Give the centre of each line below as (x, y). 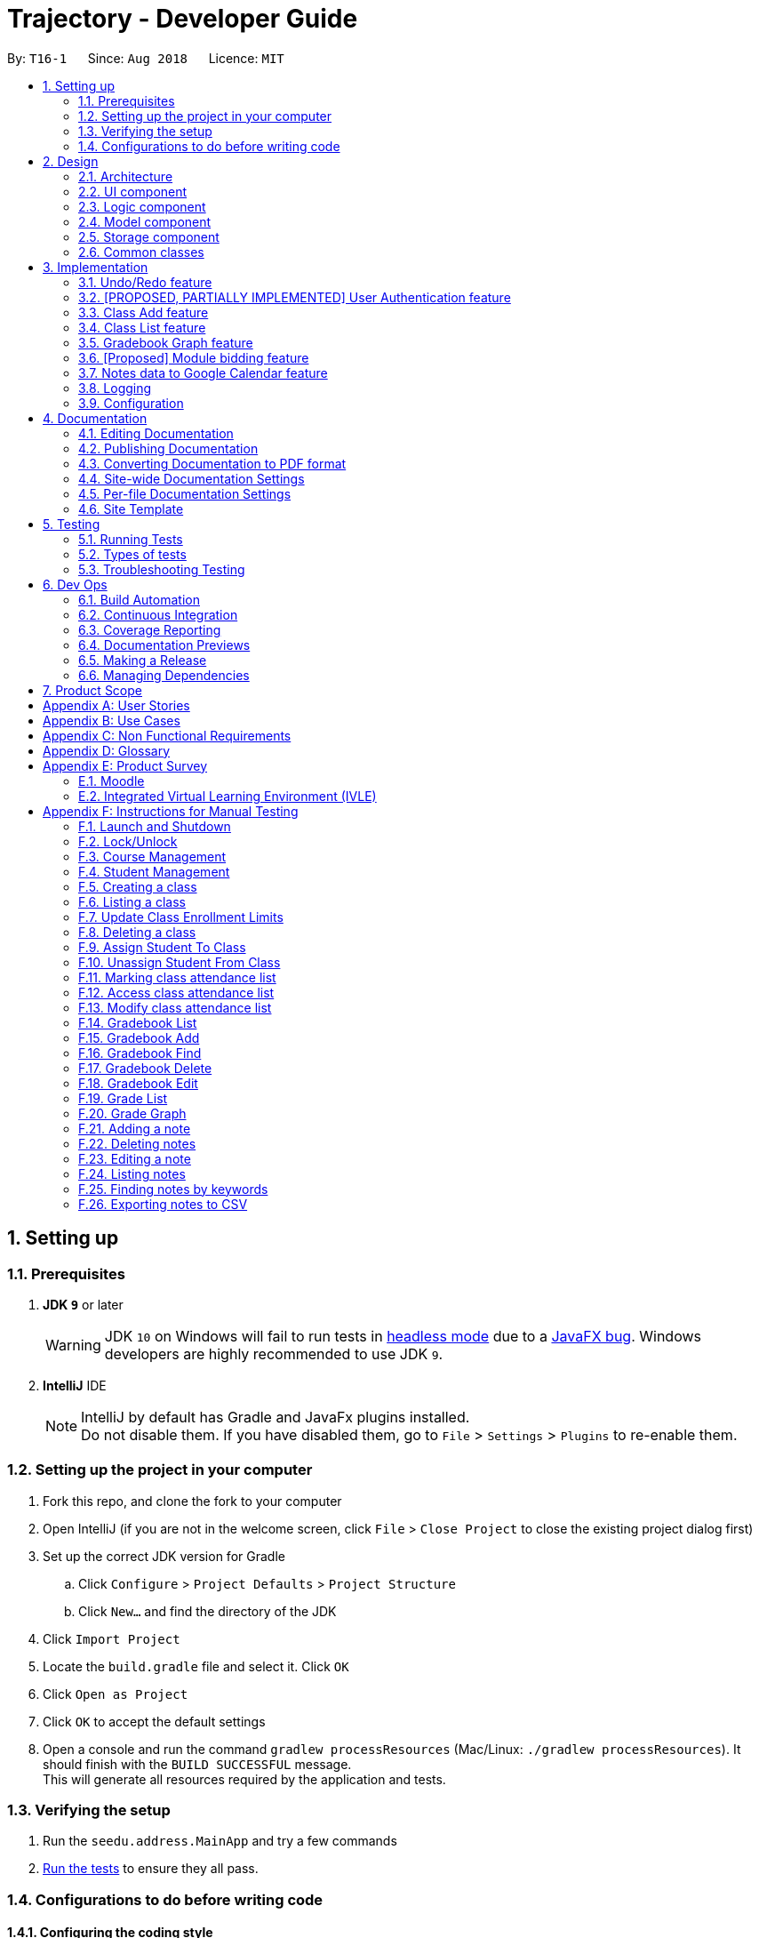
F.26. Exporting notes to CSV (163, 1204)
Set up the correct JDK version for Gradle (164, 1556)
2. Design (71, 161)
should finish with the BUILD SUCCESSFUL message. (197, 1764)
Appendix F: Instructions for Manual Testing (171, 811)
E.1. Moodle (112, 781)
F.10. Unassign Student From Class (180, 962)
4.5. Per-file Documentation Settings (185, 493)
